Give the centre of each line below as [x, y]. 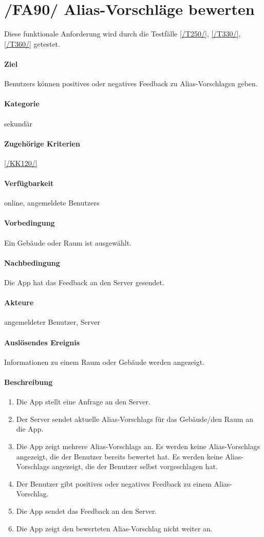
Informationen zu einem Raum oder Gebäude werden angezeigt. [105, 362]
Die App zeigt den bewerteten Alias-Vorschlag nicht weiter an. [114, 528]
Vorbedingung [30, 223]
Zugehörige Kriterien [42, 143]
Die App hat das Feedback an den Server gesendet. [84, 282]
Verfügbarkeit [29, 183]
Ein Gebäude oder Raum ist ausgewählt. [68, 242]
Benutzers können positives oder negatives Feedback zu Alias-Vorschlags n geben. [131, 84]
